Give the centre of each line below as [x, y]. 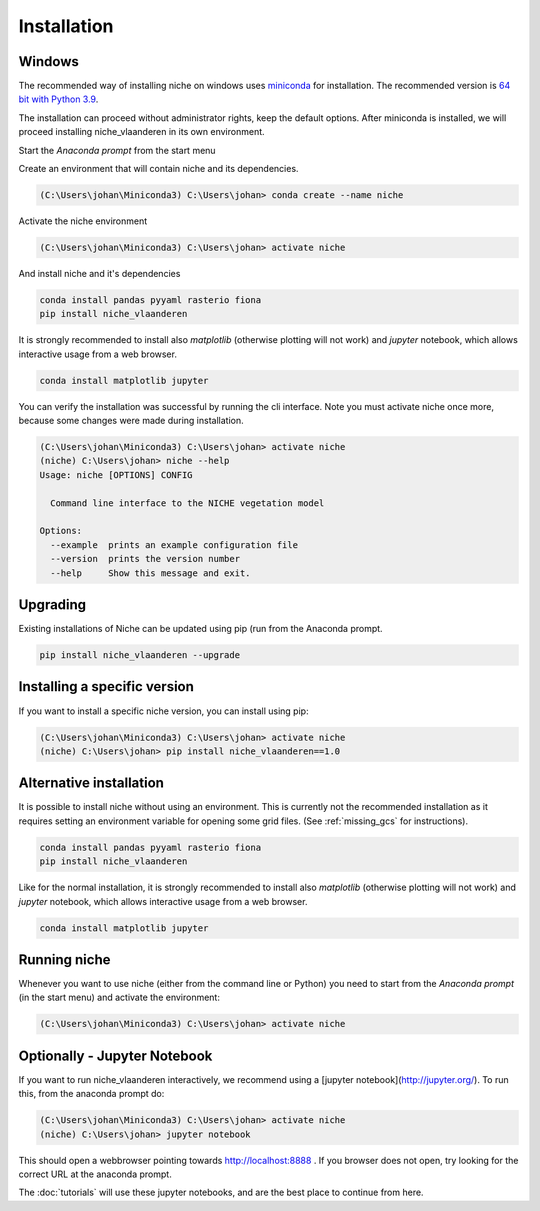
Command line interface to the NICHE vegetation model [187, 503]
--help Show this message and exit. [150, 573]
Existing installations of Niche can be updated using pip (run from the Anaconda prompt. [201, 629]
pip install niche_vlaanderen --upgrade [139, 655]
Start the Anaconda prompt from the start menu [117, 150]
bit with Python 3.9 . [58, 99]
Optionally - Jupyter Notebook [115, 1055]
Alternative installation [91, 783]
